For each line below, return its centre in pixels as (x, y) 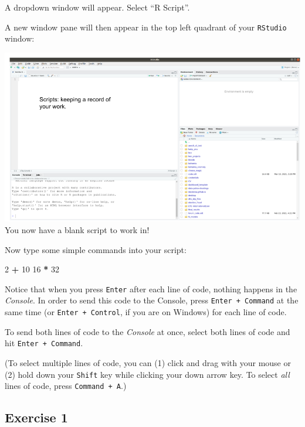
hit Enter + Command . (44, 343)
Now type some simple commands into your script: (96, 249)
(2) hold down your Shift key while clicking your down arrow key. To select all (147, 374)
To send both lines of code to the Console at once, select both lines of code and (148, 331)
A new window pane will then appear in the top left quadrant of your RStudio (146, 27)
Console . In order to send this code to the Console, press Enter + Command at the (152, 300)
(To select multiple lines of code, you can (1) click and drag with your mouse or (148, 363)
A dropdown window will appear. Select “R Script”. (97, 7)
